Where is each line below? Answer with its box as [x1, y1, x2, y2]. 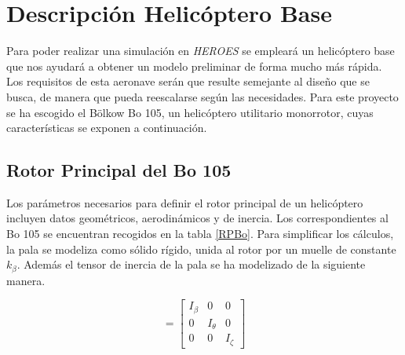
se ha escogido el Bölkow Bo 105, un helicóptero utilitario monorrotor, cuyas [6, 104, 374, 120]
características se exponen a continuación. [6, 119, 207, 136]
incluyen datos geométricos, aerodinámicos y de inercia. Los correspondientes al [6, 210, 389, 226]
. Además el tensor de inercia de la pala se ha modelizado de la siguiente [16, 256, 366, 273]
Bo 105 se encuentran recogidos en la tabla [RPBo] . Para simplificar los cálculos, [6, 225, 394, 242]
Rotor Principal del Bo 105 [6, 158, 232, 182]
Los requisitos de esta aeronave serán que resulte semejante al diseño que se [6, 73, 370, 90]
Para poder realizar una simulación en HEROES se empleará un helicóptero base [6, 42, 395, 59]
